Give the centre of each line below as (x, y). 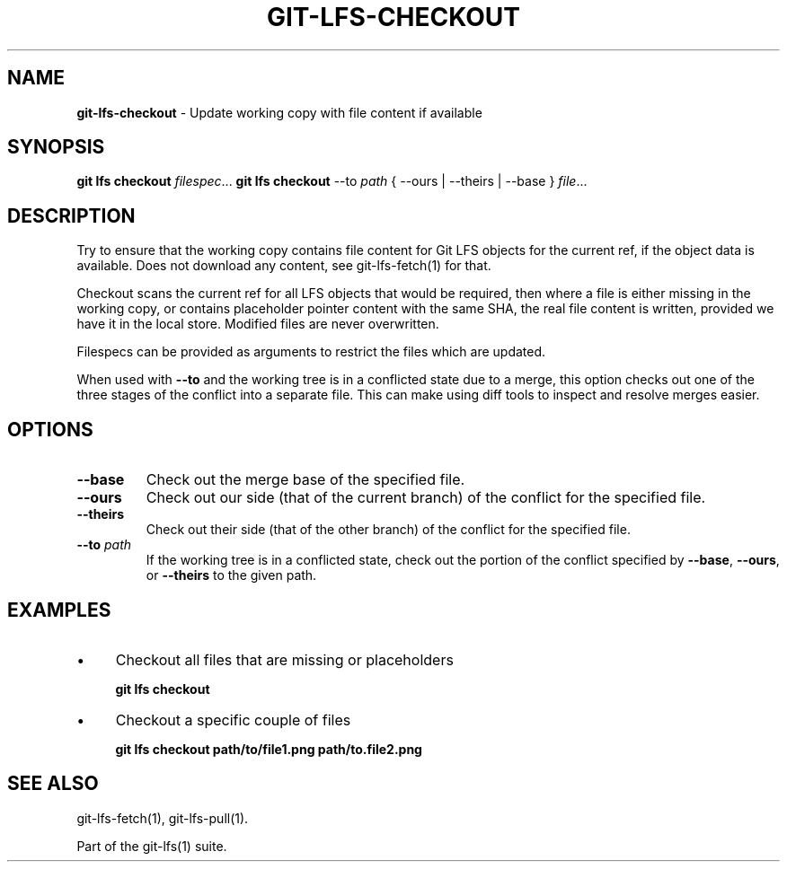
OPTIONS (50, 429)
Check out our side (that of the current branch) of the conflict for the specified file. (426, 498)
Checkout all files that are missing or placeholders (284, 659)
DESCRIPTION (71, 215)
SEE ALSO (53, 784)
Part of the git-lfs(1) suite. (152, 846)
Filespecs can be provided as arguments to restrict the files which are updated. (311, 352)
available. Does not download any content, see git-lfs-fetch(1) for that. (284, 266)
